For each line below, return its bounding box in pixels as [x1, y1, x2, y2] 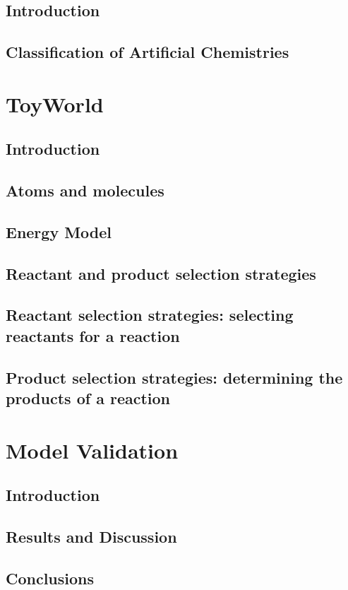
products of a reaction [6, 387, 170, 409]
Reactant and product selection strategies [6, 262, 316, 284]
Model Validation [6, 435, 179, 464]
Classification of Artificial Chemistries [6, 41, 289, 63]
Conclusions [6, 567, 95, 589]
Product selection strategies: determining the [6, 366, 343, 388]
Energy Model [6, 220, 112, 242]
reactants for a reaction [6, 324, 180, 346]
